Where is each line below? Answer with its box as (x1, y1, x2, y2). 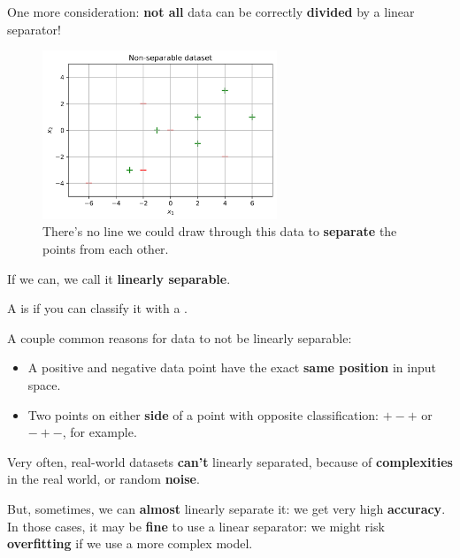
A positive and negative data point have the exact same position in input (27, 358, 437, 377)
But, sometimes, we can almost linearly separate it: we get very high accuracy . (7, 499, 446, 517)
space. (27, 376, 61, 394)
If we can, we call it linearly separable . (7, 269, 231, 287)
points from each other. (42, 240, 169, 258)
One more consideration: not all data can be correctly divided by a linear (7, 3, 415, 20)
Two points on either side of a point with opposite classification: (27, 405, 379, 424)
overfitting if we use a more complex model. (7, 534, 253, 553)
